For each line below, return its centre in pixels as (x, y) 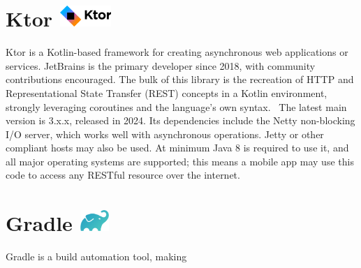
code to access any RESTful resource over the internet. (123, 175)
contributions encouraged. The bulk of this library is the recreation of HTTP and (180, 79)
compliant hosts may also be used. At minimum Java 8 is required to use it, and (177, 148)
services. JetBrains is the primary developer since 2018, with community (161, 65)
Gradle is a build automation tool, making (96, 256)
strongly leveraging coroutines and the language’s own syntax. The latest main (176, 106)
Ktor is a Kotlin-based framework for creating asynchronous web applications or (177, 52)
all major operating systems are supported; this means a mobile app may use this (180, 161)
